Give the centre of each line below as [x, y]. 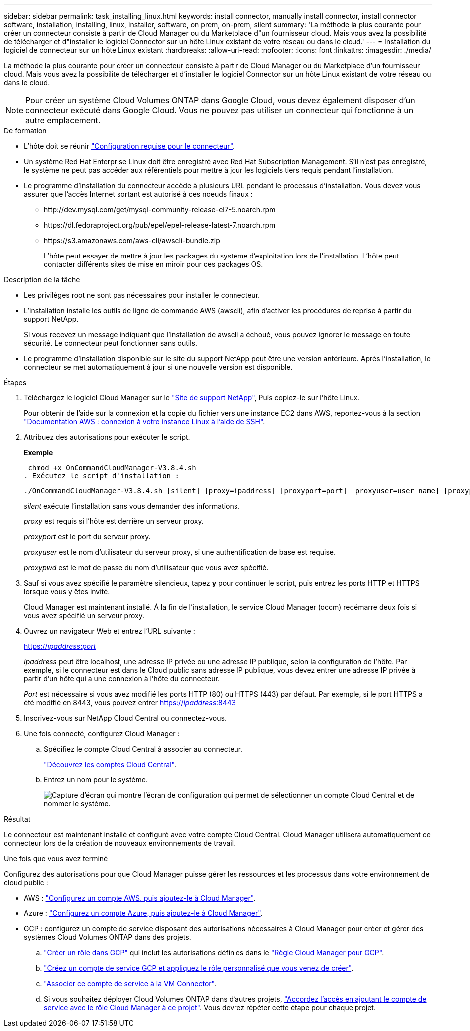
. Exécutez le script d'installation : [102, 476]
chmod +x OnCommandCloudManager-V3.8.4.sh [112, 468]
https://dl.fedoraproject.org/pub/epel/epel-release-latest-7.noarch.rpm [160, 225]
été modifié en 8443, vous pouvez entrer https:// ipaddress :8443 [130, 703]
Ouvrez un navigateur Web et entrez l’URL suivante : [110, 631]
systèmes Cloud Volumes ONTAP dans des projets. [108, 937]
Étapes [15, 382]
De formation [25, 131]
